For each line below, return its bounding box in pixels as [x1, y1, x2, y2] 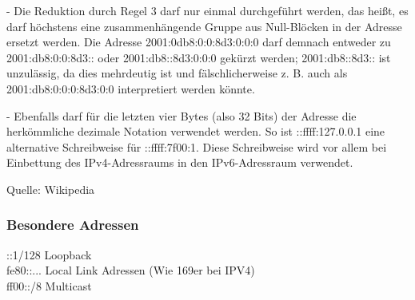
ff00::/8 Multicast [6, 277, 92, 294]
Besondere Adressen [6, 215, 139, 235]
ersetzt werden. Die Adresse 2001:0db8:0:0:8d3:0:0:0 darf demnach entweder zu [6, 34, 391, 50]
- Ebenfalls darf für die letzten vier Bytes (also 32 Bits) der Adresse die [6, 107, 357, 124]
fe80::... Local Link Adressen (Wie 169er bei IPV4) [6, 262, 255, 278]
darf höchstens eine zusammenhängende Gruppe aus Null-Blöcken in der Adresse [6, 18, 402, 34]
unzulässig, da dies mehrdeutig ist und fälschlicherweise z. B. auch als [6, 65, 348, 81]
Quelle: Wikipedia [6, 180, 95, 197]
